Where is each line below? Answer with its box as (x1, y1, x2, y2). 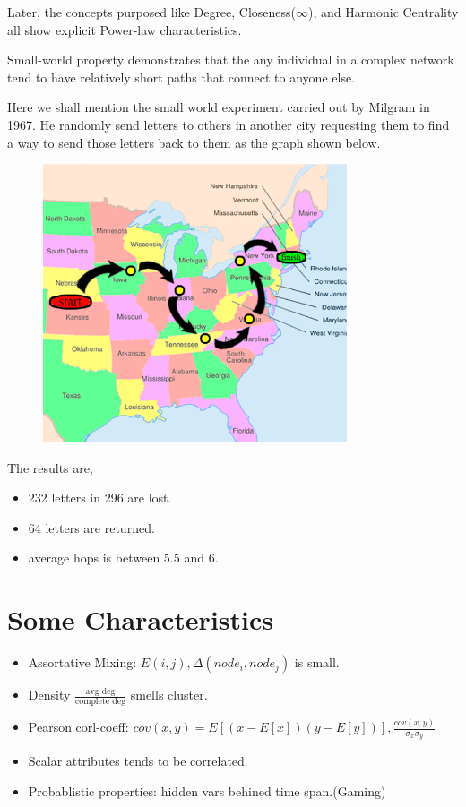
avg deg (85, 686, 116, 696)
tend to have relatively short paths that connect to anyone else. (7, 67, 356, 86)
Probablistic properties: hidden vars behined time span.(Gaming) (28, 782, 386, 801)
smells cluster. (130, 685, 208, 704)
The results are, (7, 458, 93, 476)
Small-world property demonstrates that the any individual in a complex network (7, 50, 454, 69)
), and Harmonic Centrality (308, 3, 459, 21)
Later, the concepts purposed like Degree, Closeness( (7, 3, 297, 21)
